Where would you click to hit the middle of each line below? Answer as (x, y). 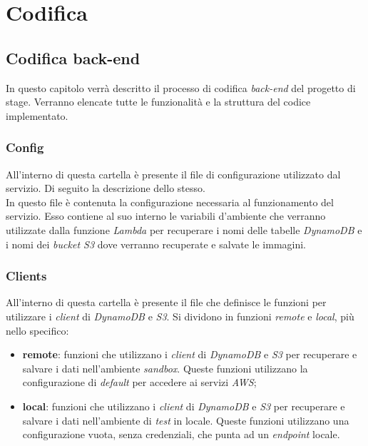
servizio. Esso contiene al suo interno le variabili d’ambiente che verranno (166, 216)
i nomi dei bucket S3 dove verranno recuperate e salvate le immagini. (156, 244)
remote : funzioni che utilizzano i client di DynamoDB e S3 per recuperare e (190, 354)
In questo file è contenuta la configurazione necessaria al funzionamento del (170, 202)
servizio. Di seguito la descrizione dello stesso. (106, 188)
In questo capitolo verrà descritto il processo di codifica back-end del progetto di (181, 87)
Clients (26, 276)
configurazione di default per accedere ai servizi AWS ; (139, 382)
